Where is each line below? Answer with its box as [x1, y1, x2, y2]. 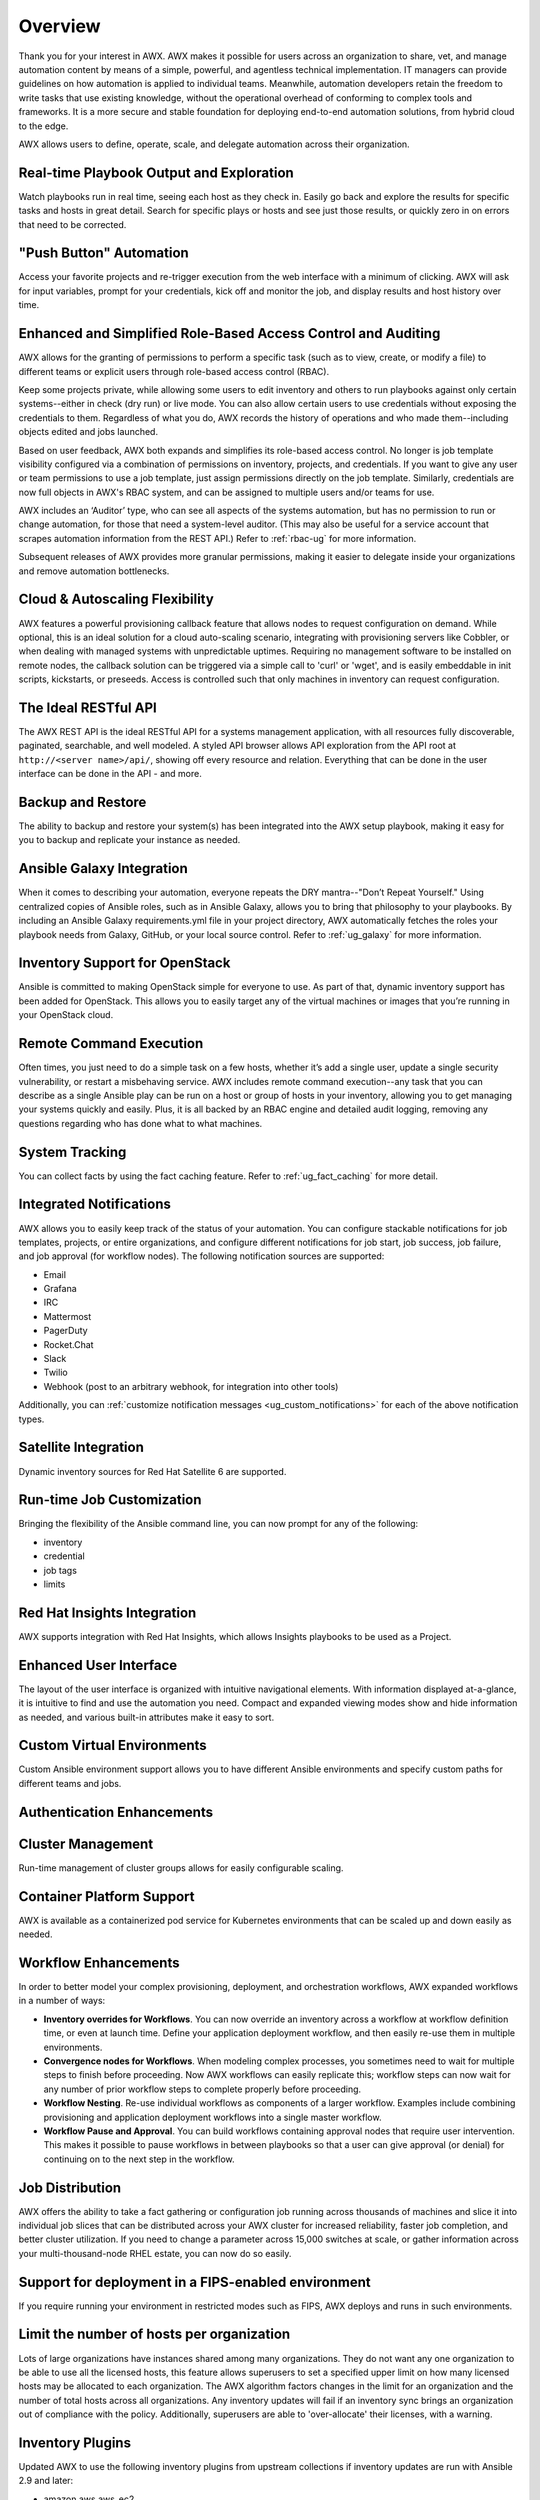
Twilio [43, 1366, 69, 1379]
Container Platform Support [18, 1888, 195, 1905]
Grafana [43, 1283, 77, 1295]
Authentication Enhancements [18, 1803, 214, 1820]
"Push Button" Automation [18, 245, 189, 262]
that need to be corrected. [18, 218, 127, 230]
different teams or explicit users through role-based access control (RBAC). [18, 365, 330, 377]
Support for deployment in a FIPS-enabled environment [18, 2273, 372, 2290]
